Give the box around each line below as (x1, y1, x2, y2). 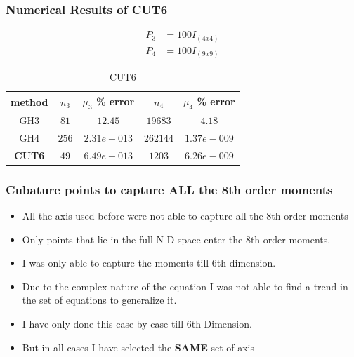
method (11, 94, 48, 109)
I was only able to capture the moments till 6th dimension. (22, 255, 276, 270)
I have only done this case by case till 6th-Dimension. (22, 316, 252, 330)
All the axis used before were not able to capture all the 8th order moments (22, 208, 348, 222)
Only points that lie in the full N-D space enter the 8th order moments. (22, 231, 331, 246)
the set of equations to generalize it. (22, 292, 177, 307)
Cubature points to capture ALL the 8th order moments (6, 180, 333, 198)
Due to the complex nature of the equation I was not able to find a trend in (22, 278, 348, 293)
